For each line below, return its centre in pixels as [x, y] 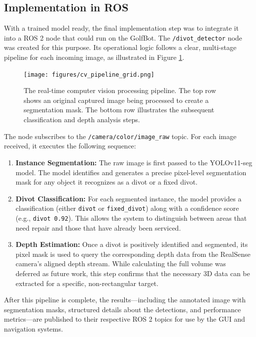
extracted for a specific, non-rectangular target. [87, 283]
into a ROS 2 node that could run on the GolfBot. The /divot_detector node [123, 37]
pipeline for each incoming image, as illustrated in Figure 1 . [94, 57]
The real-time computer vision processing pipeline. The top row [120, 90]
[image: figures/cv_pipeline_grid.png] [89, 74]
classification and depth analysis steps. [82, 120]
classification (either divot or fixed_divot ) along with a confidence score [127, 208]
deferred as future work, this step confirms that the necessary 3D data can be [133, 273]
